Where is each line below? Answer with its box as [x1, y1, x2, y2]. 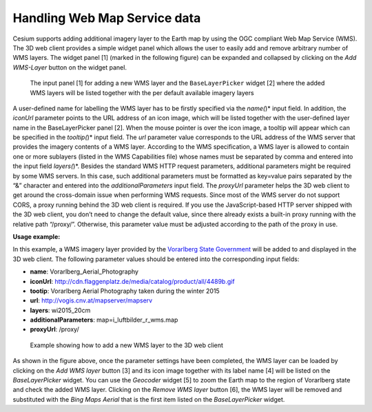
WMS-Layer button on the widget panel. [12, 63, 127, 72]
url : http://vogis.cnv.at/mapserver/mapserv [30, 296, 153, 305]
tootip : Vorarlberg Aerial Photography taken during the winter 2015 [30, 287, 220, 295]
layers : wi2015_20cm [30, 306, 91, 314]
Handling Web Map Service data [12, 10, 201, 25]
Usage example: [12, 232, 61, 240]
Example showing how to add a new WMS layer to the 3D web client [30, 341, 224, 349]
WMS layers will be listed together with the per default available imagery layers [30, 88, 254, 96]
